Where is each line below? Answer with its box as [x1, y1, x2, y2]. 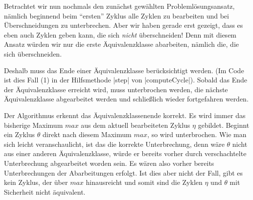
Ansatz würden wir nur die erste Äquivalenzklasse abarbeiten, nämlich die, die [4, 39, 239, 49]
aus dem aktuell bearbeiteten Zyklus [81, 120, 190, 130]
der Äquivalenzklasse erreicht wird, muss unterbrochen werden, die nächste [4, 84, 228, 94]
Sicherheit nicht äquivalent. [4, 186, 86, 197]
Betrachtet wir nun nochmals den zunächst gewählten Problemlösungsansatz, [4, 1, 235, 11]
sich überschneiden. [4, 48, 62, 59]
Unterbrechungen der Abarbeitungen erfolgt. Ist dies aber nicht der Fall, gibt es [4, 167, 243, 178]
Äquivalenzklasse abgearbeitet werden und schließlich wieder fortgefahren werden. [4, 94, 249, 104]
